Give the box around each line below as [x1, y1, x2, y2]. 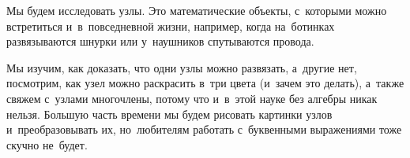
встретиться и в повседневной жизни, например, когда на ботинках [6, 17, 335, 34]
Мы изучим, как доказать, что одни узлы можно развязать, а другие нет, [6, 59, 357, 75]
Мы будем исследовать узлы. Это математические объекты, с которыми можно [6, 2, 387, 18]
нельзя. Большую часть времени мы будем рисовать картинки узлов [6, 105, 333, 122]
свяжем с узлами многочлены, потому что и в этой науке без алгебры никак [6, 90, 378, 106]
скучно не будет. [6, 136, 88, 152]
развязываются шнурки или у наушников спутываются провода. [6, 33, 314, 50]
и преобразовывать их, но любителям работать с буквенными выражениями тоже [6, 121, 402, 138]
